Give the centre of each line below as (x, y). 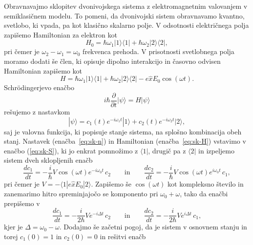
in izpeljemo (216, 150)
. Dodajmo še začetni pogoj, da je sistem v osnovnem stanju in (153, 227)
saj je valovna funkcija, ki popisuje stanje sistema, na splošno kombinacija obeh (123, 131)
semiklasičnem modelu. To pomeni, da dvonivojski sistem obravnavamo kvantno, (124, 15)
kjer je (13, 227)
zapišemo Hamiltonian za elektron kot (61, 34)
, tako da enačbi (204, 194)
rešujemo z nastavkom (37, 112)
